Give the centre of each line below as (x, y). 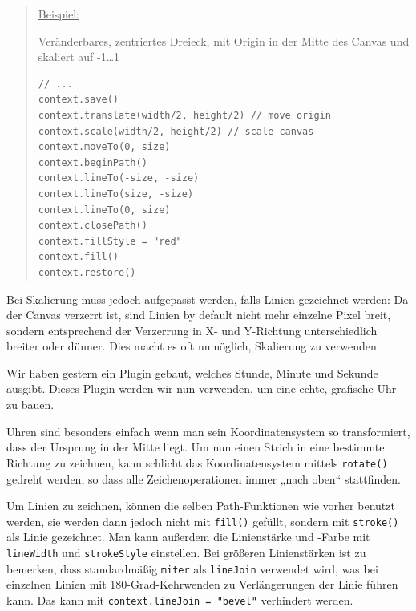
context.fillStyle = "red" (110, 241)
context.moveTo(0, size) (104, 147)
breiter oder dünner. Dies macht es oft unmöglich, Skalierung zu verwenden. (193, 346)
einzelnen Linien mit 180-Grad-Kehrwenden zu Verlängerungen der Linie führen (202, 584)
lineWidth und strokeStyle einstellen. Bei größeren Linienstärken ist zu (186, 552)
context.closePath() (93, 226)
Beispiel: (59, 14)
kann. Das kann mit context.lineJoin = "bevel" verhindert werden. (180, 599)
